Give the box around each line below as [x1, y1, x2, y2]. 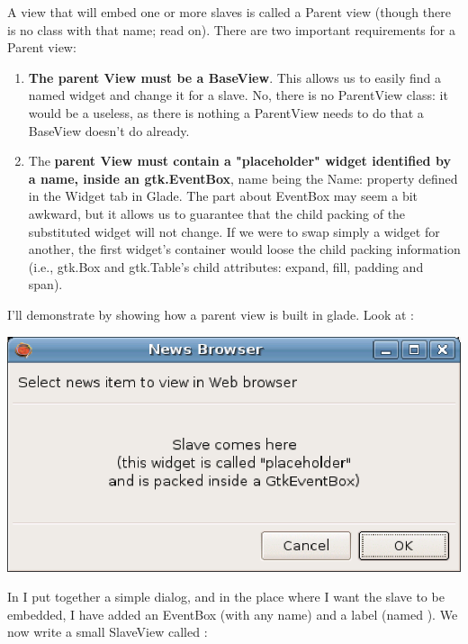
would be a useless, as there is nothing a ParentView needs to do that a [28, 103, 424, 122]
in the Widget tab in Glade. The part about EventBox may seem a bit [28, 186, 418, 205]
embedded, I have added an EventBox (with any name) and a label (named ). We [7, 604, 458, 623]
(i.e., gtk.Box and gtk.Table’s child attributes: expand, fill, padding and [28, 257, 424, 276]
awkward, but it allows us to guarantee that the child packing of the [28, 204, 406, 222]
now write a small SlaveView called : [7, 622, 208, 641]
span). [28, 275, 63, 294]
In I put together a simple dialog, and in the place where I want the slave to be [7, 587, 445, 606]
